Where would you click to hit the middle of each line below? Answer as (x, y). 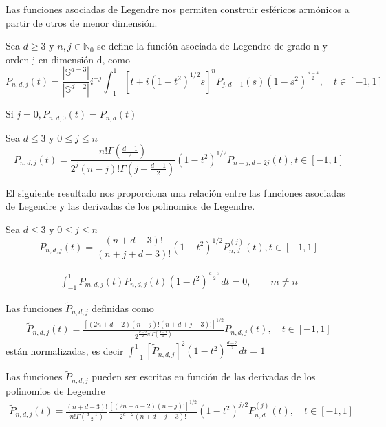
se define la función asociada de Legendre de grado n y (212, 46)
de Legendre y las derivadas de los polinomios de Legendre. (130, 206)
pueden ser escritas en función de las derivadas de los (204, 376)
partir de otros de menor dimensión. (82, 22)
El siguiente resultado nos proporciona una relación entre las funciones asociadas (175, 192)
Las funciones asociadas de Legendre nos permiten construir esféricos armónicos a (178, 9)
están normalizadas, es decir (65, 350)
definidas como (123, 308)
